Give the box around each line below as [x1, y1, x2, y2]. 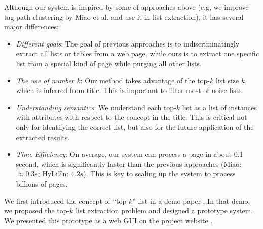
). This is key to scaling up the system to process [83, 168, 236, 179]
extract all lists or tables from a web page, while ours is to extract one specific [16, 48, 259, 59]
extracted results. [16, 131, 70, 142]
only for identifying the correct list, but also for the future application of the [16, 121, 254, 132]
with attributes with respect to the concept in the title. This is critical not [16, 112, 247, 122]
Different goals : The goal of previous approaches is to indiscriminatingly [16, 38, 240, 49]
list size [216, 75, 239, 85]
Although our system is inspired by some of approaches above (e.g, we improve [4, 2, 249, 12]
